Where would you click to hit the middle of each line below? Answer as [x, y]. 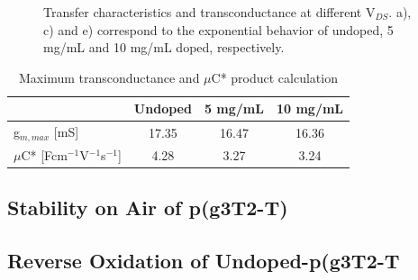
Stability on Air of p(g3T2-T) [148, 208]
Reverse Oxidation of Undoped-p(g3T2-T [204, 261]
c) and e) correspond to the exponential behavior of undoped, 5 [218, 29]
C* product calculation [274, 77]
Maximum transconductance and [109, 77]
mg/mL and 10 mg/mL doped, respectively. [164, 47]
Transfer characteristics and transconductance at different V [209, 12]
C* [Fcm [44, 154]
